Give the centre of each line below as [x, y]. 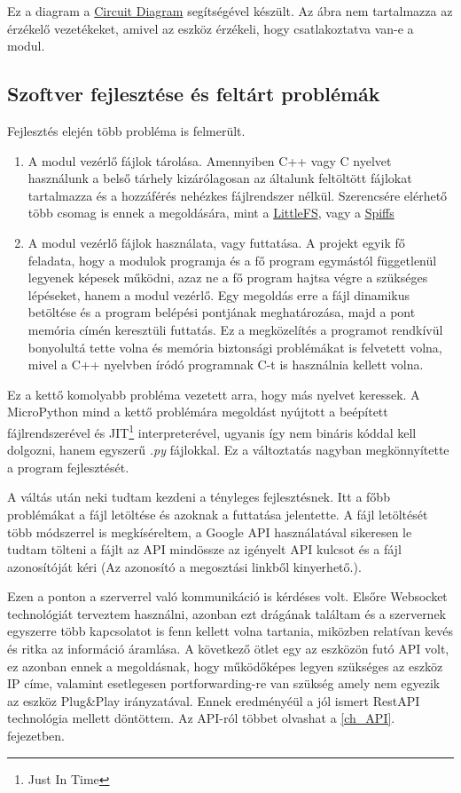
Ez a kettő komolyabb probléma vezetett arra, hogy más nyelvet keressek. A [214, 394]
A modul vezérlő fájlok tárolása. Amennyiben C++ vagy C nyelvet [210, 160]
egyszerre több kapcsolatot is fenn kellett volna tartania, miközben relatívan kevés [230, 631]
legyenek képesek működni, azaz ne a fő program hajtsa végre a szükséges [228, 278]
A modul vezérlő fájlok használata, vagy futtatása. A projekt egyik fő [216, 242]
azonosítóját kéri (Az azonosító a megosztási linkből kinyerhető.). [184, 566]
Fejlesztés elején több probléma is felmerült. [126, 130]
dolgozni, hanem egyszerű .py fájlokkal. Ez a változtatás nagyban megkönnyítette [228, 450]
